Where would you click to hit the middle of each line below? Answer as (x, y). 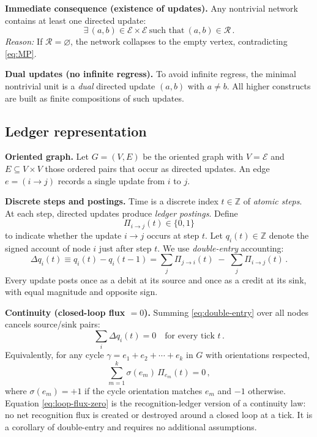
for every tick (190, 336)
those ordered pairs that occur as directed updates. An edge (157, 168)
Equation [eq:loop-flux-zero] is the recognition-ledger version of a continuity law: (155, 402)
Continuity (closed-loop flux (65, 312)
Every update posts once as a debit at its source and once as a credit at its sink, (156, 279)
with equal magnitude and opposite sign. (81, 292)
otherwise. (267, 390)
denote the (289, 235)
